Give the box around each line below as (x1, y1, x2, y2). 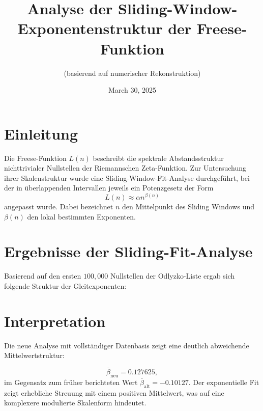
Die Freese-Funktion (4, 152, 67, 163)
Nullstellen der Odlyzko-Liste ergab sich (110, 270, 235, 281)
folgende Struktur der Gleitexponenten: (4, 280, 127, 291)
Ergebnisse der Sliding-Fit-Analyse (4, 241, 253, 262)
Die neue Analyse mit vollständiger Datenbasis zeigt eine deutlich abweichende (4, 340, 249, 350)
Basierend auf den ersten (4, 270, 81, 281)
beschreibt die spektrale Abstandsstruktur (93, 152, 224, 163)
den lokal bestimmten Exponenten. (27, 211, 136, 222)
